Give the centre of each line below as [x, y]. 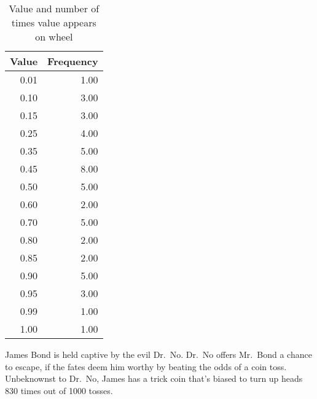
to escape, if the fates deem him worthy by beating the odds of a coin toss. [146, 366]
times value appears [54, 22]
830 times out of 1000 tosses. [59, 390]
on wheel [54, 37]
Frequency [73, 61]
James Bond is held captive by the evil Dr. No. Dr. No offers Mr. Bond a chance [158, 354]
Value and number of [54, 8]
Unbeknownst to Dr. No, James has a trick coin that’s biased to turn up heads [154, 378]
